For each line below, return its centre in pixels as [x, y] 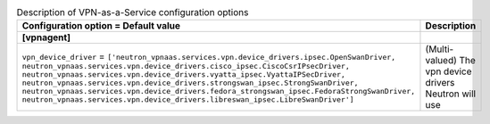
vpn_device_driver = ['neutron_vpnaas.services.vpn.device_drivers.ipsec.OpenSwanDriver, [209, 56]
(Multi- [440, 49]
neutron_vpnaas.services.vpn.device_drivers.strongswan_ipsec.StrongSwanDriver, [190, 83]
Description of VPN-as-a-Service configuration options [133, 12]
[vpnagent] [46, 37]
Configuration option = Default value [101, 26]
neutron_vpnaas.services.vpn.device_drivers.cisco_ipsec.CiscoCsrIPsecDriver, [186, 66]
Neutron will [451, 94]
